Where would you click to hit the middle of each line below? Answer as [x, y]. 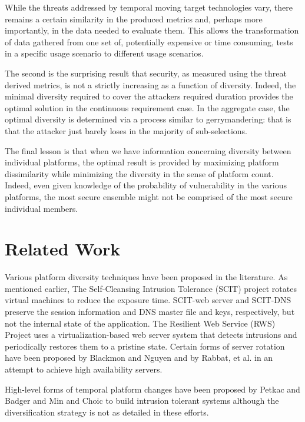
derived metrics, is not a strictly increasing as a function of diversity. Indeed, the [150, 84]
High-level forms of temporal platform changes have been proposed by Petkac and [152, 389]
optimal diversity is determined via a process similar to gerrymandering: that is [148, 119]
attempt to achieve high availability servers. [84, 369]
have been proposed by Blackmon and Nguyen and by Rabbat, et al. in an [139, 358]
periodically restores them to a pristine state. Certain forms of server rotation [145, 346]
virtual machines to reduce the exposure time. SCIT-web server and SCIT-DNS [148, 300]
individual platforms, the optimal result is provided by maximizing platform [142, 162]
